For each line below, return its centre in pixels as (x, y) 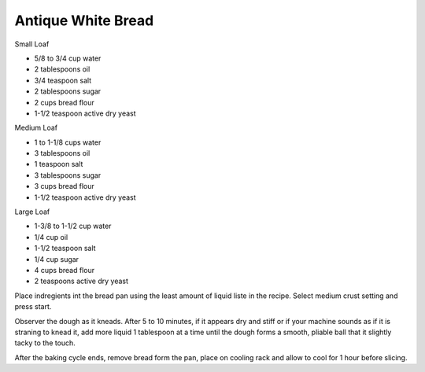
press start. (33, 307)
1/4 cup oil (51, 237)
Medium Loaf (36, 128)
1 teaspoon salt (59, 164)
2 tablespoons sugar (68, 91)
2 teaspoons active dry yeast (81, 281)
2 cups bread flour (64, 102)
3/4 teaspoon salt (63, 80)
